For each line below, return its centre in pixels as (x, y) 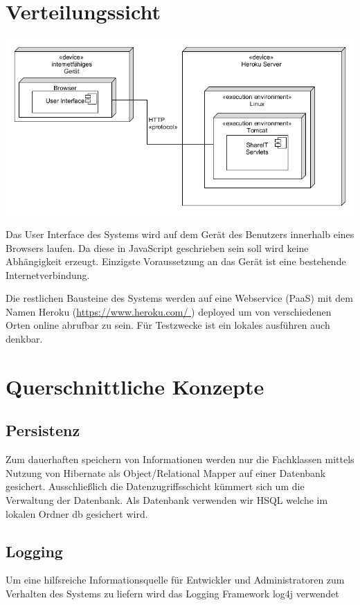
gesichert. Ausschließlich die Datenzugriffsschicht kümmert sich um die (155, 486)
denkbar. (24, 339)
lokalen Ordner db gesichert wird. (77, 513)
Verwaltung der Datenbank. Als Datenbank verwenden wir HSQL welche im (167, 500)
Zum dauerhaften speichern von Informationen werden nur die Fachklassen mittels (180, 459)
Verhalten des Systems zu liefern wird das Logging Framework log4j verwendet (172, 593)
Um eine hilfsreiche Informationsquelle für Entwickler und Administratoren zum (175, 580)
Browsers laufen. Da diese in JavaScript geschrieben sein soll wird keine (157, 247)
